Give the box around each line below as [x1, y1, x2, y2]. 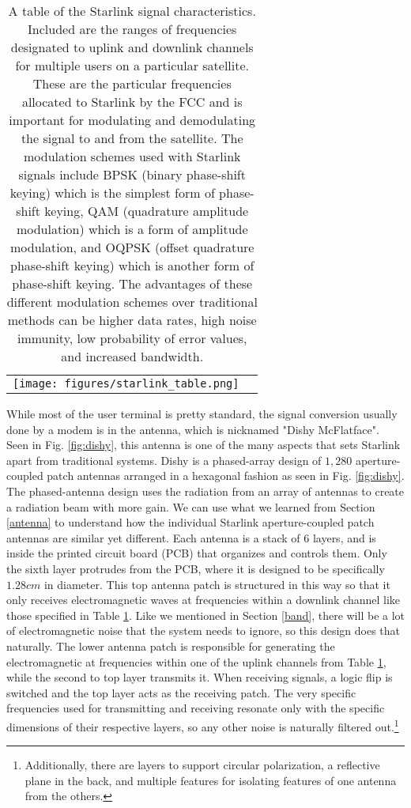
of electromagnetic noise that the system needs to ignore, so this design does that [6, 622, 401, 639]
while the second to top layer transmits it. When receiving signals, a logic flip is [6, 669, 393, 685]
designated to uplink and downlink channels [10, 38, 254, 56]
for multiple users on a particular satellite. [15, 56, 250, 74]
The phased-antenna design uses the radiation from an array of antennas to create [6, 482, 405, 499]
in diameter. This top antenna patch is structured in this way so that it [43, 576, 390, 592]
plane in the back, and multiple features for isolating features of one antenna [25, 772, 397, 788]
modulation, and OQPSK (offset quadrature [9, 238, 255, 256]
